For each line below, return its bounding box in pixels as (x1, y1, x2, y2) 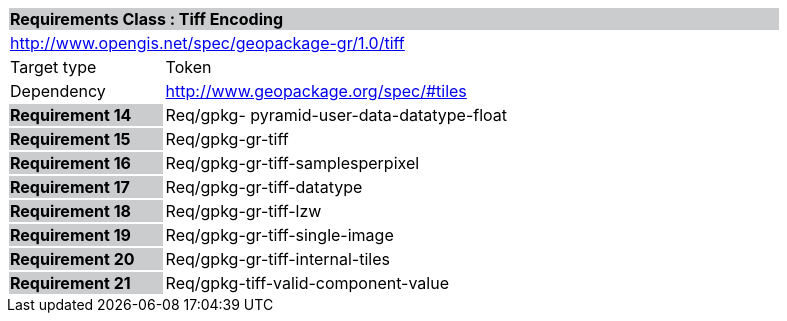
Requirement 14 (10, 105, 132, 125)
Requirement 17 (10, 177, 130, 197)
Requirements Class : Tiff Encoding (10, 9, 284, 29)
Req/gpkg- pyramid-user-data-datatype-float (165, 105, 508, 125)
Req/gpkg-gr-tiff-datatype (165, 177, 363, 197)
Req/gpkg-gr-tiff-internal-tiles (165, 249, 390, 269)
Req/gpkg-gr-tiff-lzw (165, 201, 322, 221)
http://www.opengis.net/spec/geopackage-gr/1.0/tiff (10, 33, 405, 53)
